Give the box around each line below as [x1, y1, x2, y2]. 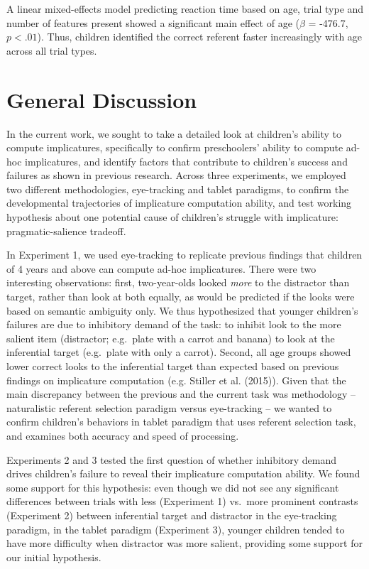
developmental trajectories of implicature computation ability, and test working [6, 195, 352, 210]
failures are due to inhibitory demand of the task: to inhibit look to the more [6, 317, 341, 332]
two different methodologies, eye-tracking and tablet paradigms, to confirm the [6, 181, 349, 196]
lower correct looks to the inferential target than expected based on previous [6, 359, 339, 373]
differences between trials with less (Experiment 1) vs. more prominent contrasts [6, 494, 358, 509]
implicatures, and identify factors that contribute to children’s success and [25, 153, 348, 168]
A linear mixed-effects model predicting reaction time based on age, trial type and [6, 1, 364, 16]
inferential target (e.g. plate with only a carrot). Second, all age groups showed [6, 345, 351, 359]
